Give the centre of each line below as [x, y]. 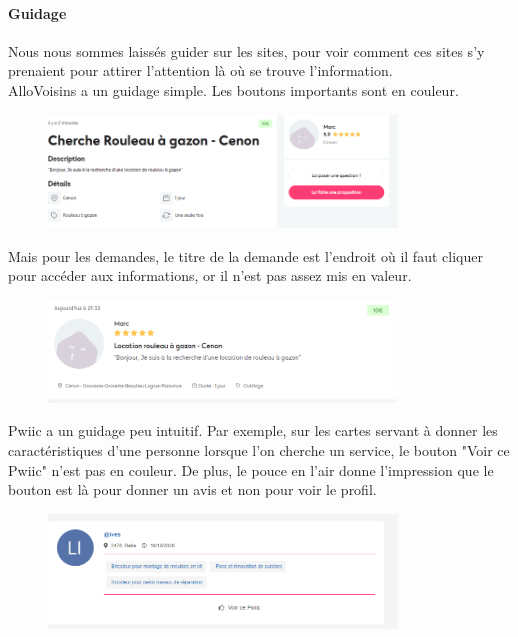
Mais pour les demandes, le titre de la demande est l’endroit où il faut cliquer [245, 255]
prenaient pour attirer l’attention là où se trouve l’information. [200, 70]
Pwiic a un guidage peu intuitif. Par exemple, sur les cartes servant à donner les [253, 430]
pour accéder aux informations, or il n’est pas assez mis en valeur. [210, 275]
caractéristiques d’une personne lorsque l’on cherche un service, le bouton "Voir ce [259, 449]
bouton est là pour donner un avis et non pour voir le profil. [192, 489]
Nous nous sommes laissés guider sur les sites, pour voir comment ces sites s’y [246, 50]
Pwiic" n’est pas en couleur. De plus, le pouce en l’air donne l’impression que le [251, 469]
